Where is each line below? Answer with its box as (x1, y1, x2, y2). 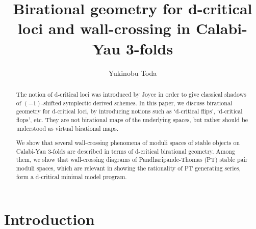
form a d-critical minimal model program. (16, 172, 127, 181)
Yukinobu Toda (108, 67, 157, 78)
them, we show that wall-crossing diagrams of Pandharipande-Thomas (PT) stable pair (16, 155, 248, 164)
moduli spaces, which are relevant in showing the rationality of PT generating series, (16, 164, 241, 173)
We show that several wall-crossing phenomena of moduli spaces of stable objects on (16, 138, 240, 147)
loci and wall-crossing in (17, 18, 191, 39)
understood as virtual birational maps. (16, 124, 118, 132)
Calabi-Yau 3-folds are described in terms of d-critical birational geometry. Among (16, 147, 235, 155)
